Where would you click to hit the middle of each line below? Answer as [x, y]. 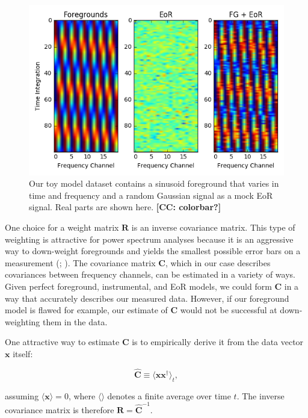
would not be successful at [229, 310]
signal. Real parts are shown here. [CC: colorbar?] [125, 207]
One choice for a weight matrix [62, 227]
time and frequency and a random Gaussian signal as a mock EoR [151, 195]
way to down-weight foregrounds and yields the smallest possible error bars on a [153, 251]
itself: [23, 353]
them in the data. [75, 321]
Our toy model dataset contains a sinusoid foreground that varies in [154, 183]
